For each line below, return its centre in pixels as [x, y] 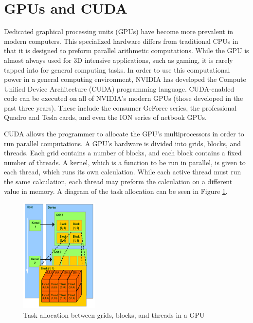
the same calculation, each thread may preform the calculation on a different [118, 181]
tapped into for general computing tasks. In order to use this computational [117, 69]
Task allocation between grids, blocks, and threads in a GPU [114, 314]
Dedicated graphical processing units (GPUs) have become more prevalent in [119, 31]
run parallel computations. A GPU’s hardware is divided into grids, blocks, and [123, 143]
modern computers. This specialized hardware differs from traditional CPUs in [121, 41]
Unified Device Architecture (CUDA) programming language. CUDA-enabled [119, 88]
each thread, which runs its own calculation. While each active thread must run [123, 172]
